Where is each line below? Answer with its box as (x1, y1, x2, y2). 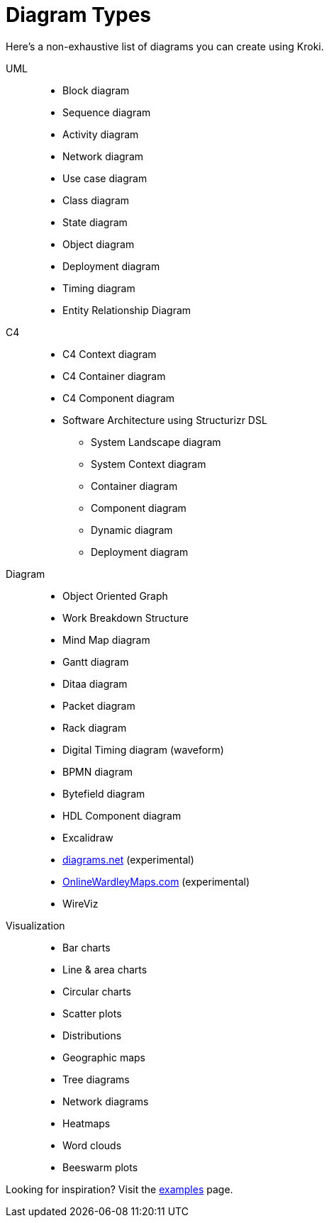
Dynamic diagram (91, 523, 173, 536)
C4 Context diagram (62, 347, 157, 360)
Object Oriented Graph (62, 589, 168, 602)
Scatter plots (62, 1007, 122, 1020)
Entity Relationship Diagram (62, 303, 191, 316)
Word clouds (62, 1139, 122, 1151)
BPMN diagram (62, 765, 133, 778)
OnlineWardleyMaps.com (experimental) (62, 875, 250, 888)
